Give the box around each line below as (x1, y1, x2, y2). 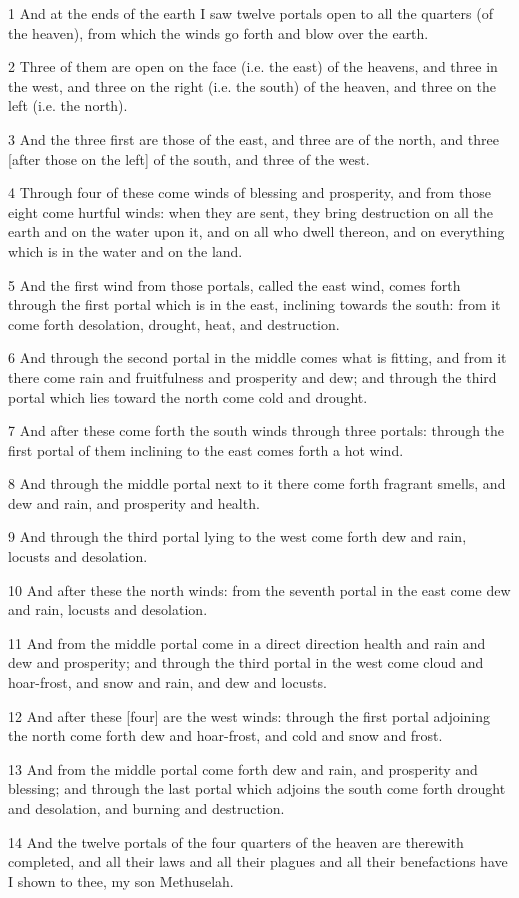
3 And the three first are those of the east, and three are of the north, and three (8, 128, 499, 149)
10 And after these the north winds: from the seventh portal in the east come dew (8, 579, 511, 600)
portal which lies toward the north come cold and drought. (8, 386, 368, 407)
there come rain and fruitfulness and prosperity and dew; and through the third (8, 366, 497, 387)
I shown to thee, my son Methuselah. (8, 870, 234, 891)
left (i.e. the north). (8, 95, 128, 116)
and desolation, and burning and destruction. (8, 798, 285, 818)
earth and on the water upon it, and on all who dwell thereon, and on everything (8, 221, 505, 242)
